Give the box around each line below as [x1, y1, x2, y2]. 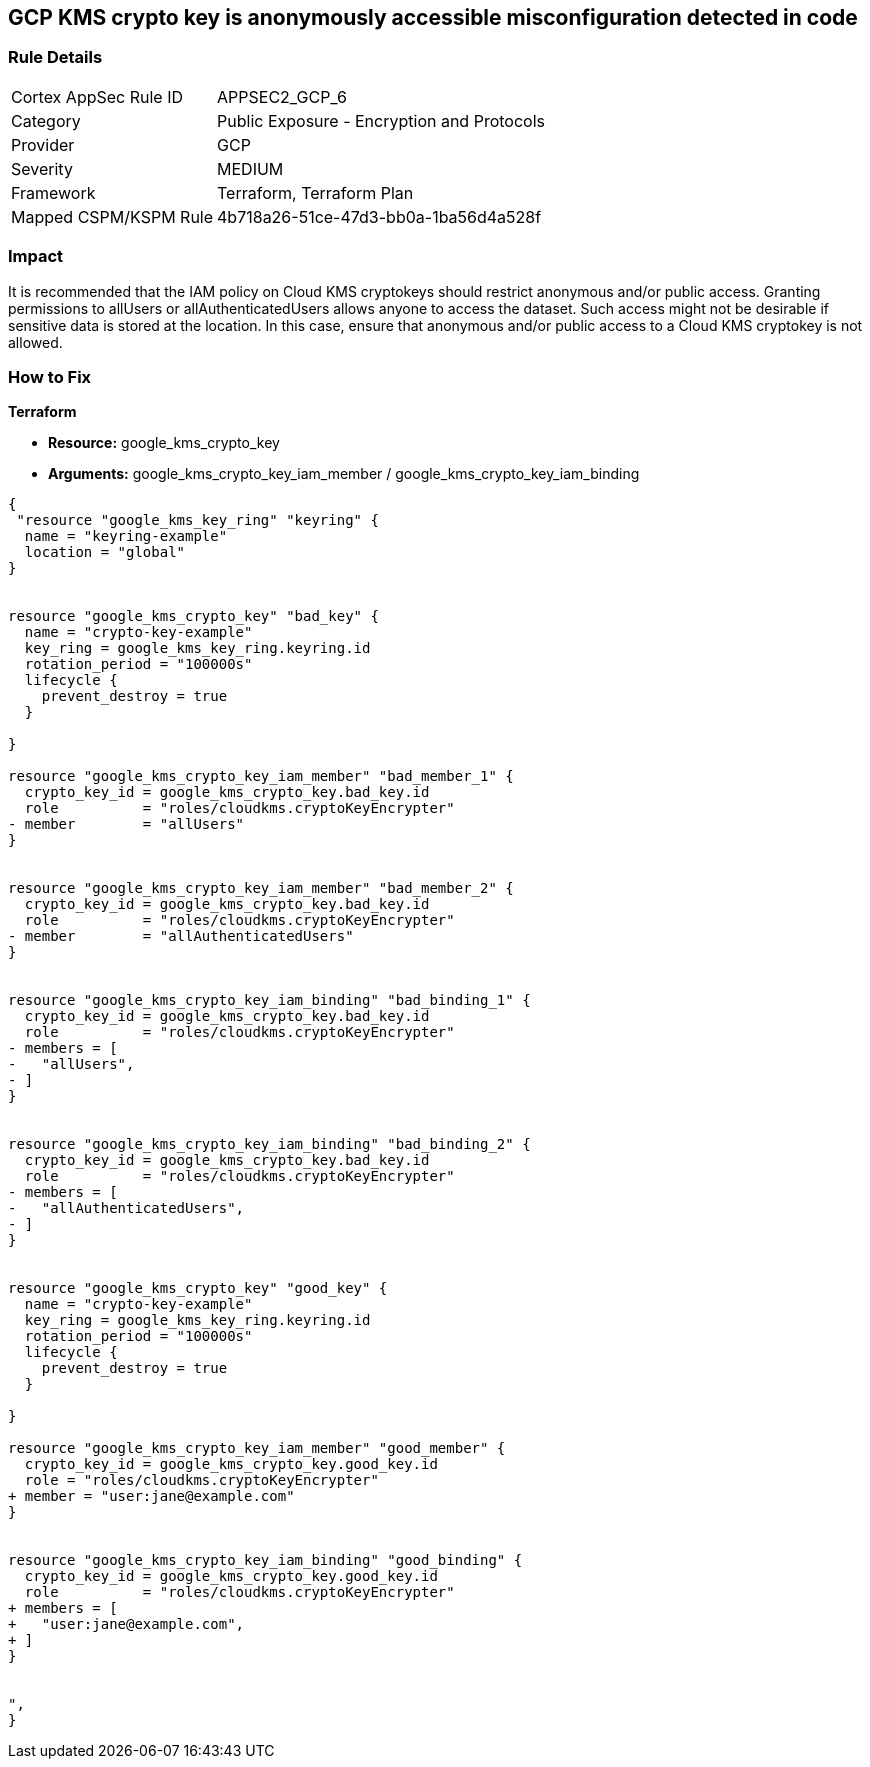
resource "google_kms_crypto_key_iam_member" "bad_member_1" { [8, 768, 514, 785]
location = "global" [24, 544, 186, 561]
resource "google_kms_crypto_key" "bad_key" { [8, 608, 379, 625]
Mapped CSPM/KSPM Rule [11, 206, 214, 227]
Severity [11, 158, 73, 179]
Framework [11, 182, 96, 203]
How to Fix [8, 366, 92, 387]
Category [11, 110, 81, 131]
